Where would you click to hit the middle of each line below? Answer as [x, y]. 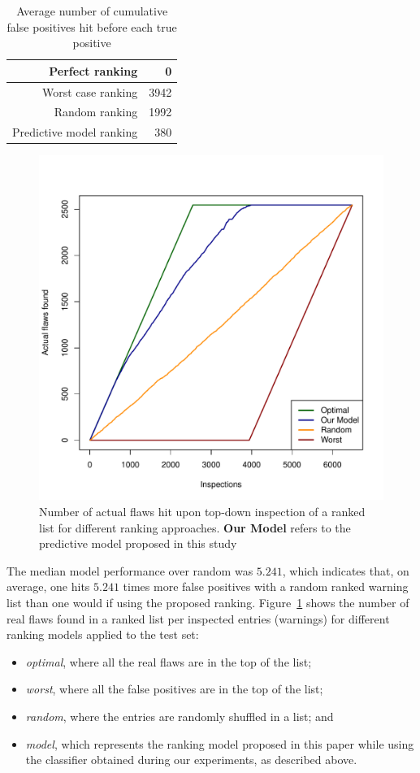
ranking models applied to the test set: [103, 634]
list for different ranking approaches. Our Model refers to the [195, 527]
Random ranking [96, 112]
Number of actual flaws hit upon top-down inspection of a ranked [202, 511]
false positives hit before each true [92, 26]
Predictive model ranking [75, 132]
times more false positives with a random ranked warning [266, 586]
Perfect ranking [93, 70]
